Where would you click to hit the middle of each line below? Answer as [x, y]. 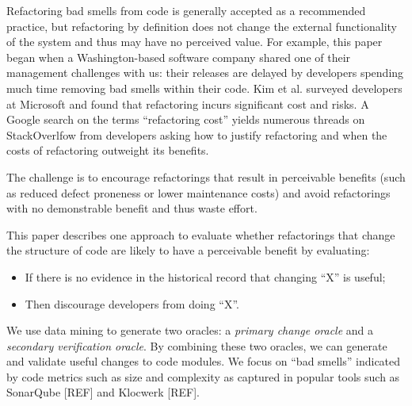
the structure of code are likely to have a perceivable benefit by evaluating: [188, 250]
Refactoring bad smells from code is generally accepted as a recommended [186, 10]
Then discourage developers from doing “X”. [132, 303]
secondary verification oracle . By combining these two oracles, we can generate [197, 345]
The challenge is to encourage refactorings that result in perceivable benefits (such [206, 176]
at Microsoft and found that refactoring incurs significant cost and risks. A [188, 103]
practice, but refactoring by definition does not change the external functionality [202, 26]
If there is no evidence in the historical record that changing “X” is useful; [205, 276]
